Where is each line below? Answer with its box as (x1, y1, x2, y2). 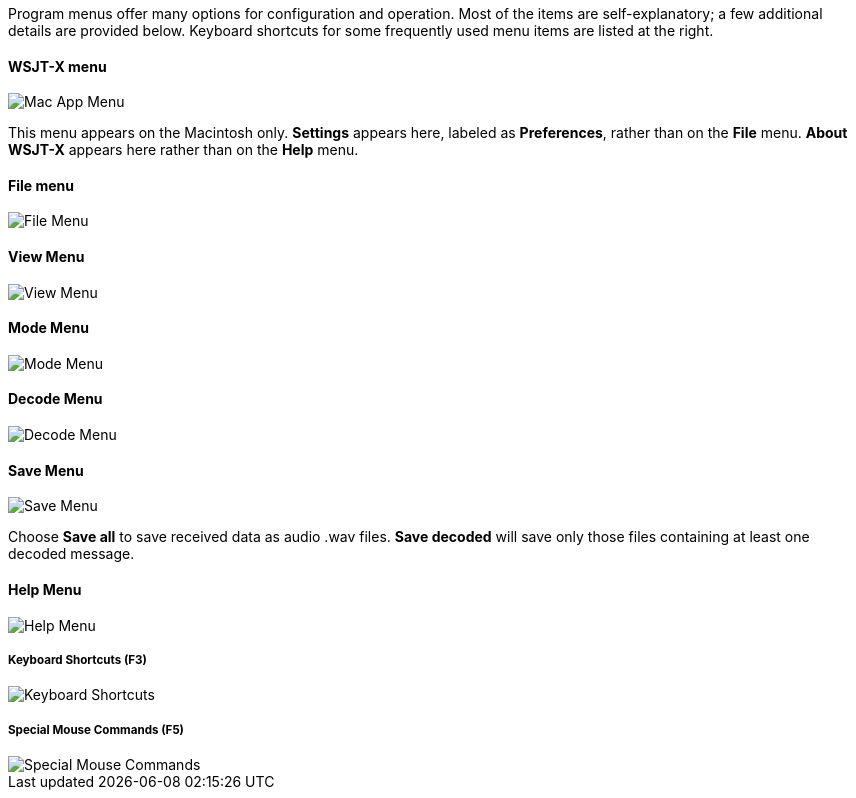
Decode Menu (8, 390, 103, 408)
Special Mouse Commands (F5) (8, 722, 185, 737)
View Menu (8, 248, 85, 266)
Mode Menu (8, 319, 89, 337)
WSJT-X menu (8, 57, 107, 75)
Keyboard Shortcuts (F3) (8, 652, 147, 667)
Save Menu (8, 461, 84, 479)
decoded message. (8, 545, 135, 563)
